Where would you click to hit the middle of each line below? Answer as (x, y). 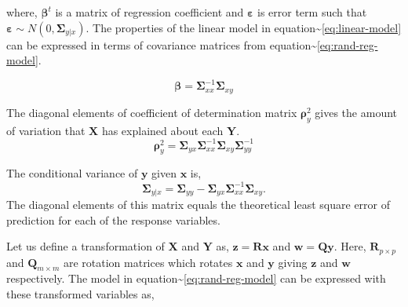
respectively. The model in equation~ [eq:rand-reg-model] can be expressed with (196, 278)
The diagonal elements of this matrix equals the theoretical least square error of (199, 204)
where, (22, 12)
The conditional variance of (72, 173)
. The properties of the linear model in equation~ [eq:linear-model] (244, 27)
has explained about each (162, 130)
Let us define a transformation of (86, 246)
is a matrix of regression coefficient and (149, 12)
